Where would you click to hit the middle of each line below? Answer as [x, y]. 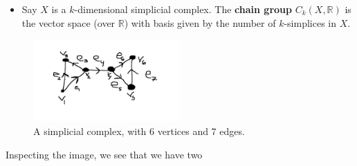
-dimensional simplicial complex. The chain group [183, 9]
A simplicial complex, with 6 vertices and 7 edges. [139, 131]
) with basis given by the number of [200, 22]
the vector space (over [68, 22]
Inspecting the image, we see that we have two [104, 154]
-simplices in [310, 22]
